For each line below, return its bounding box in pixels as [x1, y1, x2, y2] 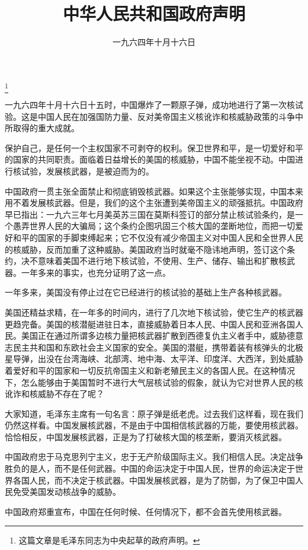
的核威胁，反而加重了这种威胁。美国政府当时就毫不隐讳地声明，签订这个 [5, 243, 287, 255]
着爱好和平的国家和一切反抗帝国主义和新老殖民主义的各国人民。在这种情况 [5, 364, 295, 376]
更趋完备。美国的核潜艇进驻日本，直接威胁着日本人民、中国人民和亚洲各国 [5, 317, 295, 330]
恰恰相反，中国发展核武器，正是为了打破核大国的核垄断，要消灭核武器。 [5, 430, 287, 443]
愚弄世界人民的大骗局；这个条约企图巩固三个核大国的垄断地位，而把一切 [12, 220, 295, 232]
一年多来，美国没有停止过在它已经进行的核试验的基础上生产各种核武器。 [5, 286, 287, 298]
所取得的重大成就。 [5, 122, 79, 134]
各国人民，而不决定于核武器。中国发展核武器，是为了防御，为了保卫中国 [12, 473, 295, 486]
